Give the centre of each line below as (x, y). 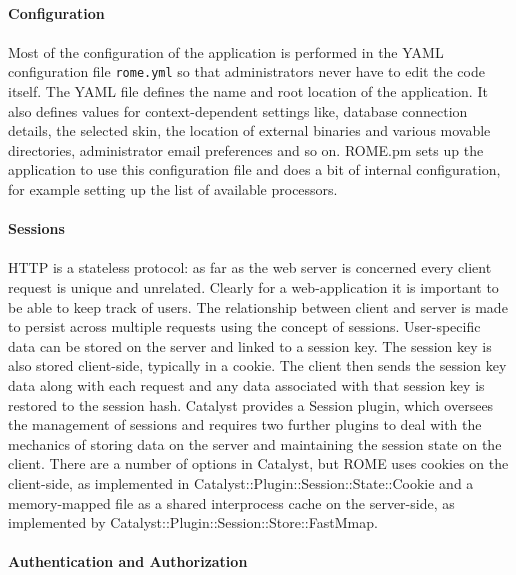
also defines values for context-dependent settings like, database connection (238, 110)
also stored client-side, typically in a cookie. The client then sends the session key (257, 365)
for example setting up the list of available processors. (173, 189)
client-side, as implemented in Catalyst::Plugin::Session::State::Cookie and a (241, 482)
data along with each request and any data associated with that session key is (246, 384)
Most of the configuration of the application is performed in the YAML (226, 51)
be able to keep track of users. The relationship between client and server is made (258, 306)
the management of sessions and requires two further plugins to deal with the (245, 424)
